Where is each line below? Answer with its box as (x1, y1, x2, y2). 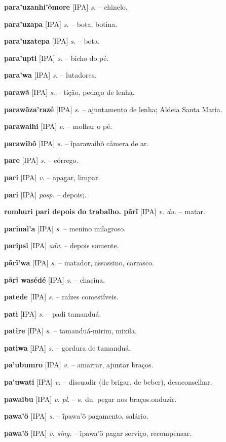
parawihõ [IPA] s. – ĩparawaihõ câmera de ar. (4, 138, 149, 148)
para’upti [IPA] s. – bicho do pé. (4, 52, 109, 63)
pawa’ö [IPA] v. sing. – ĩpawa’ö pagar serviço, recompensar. (4, 427, 192, 438)
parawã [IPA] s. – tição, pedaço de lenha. (4, 86, 135, 97)
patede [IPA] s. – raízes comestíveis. (4, 291, 119, 302)
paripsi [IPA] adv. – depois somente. (4, 240, 119, 251)
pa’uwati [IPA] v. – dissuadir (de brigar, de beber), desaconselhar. (4, 377, 212, 387)
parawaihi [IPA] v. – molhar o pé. (4, 121, 112, 131)
